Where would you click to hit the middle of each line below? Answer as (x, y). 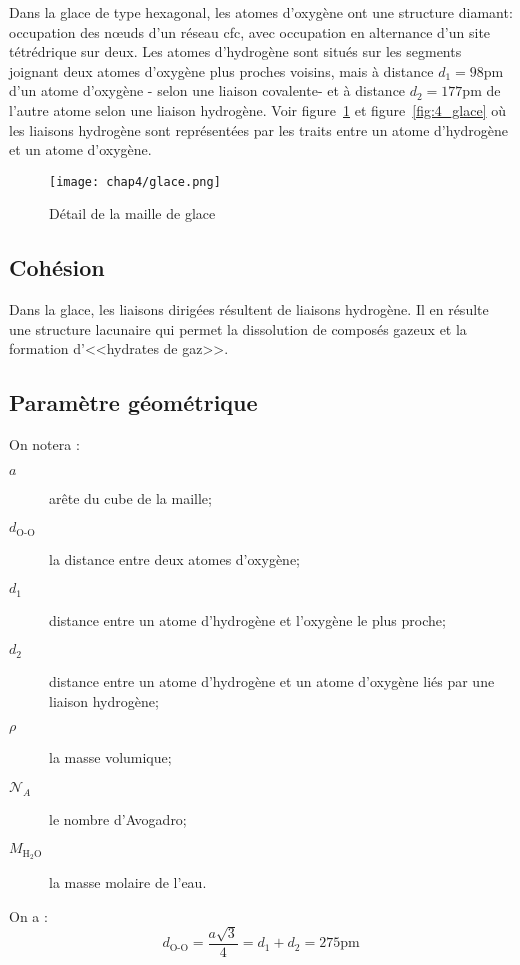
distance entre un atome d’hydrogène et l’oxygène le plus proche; (247, 619)
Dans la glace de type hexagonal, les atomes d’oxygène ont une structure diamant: (261, 12)
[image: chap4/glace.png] (135, 181)
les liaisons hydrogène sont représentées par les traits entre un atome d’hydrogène (259, 129)
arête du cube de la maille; (130, 497)
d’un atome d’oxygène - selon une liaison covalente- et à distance (207, 90)
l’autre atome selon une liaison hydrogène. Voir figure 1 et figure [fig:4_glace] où (258, 109)
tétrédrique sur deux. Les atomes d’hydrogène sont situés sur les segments (235, 51)
